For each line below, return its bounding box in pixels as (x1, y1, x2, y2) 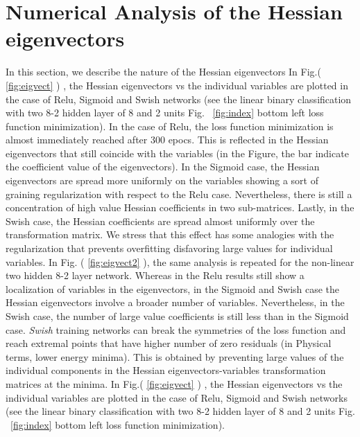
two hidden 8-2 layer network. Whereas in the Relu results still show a (6, 268, 305, 283)
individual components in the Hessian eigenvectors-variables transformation (6, 363, 326, 377)
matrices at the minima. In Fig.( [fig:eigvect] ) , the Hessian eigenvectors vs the (6, 376, 343, 391)
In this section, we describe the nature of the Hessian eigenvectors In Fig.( (6, 64, 321, 79)
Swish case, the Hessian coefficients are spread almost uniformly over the (6, 213, 315, 228)
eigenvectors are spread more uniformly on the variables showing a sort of (6, 173, 318, 188)
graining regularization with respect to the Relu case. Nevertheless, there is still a (6, 186, 352, 201)
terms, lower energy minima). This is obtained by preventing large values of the (6, 349, 344, 364)
